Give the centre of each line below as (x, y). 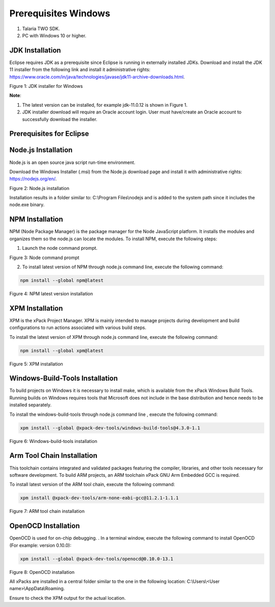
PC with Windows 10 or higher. (54, 35)
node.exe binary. (27, 205)
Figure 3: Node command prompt (44, 258)
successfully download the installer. (60, 119)
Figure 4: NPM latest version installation (51, 293)
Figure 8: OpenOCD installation (42, 572)
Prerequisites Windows (60, 13)
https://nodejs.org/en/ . (33, 179)
